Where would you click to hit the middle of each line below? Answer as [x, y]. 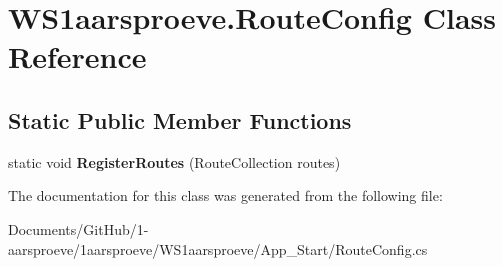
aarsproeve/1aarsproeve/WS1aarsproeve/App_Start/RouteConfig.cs [218, 248]
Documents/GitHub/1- [78, 228]
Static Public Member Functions [180, 119]
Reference [77, 56]
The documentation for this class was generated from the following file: [225, 195]
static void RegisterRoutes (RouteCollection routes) [174, 161]
